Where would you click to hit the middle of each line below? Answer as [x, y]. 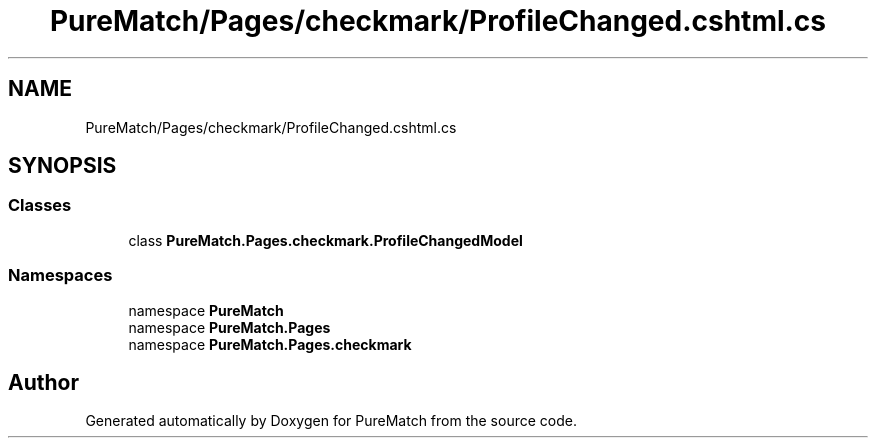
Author [43, 382]
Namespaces [60, 275]
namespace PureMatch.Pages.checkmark [270, 344]
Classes [40, 205]
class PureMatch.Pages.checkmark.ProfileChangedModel [325, 240]
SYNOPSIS [62, 166]
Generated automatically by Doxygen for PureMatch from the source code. [331, 421]
